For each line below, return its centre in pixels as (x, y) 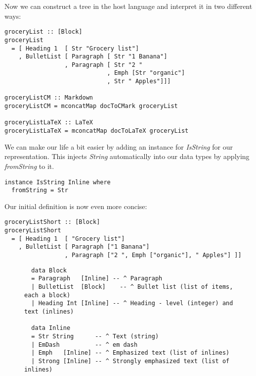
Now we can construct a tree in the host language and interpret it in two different (128, 6)
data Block (49, 270)
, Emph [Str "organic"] (146, 73)
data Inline (51, 328)
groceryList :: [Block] (43, 32)
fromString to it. (29, 166)
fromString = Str (40, 190)
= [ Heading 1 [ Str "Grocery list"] (75, 48)
